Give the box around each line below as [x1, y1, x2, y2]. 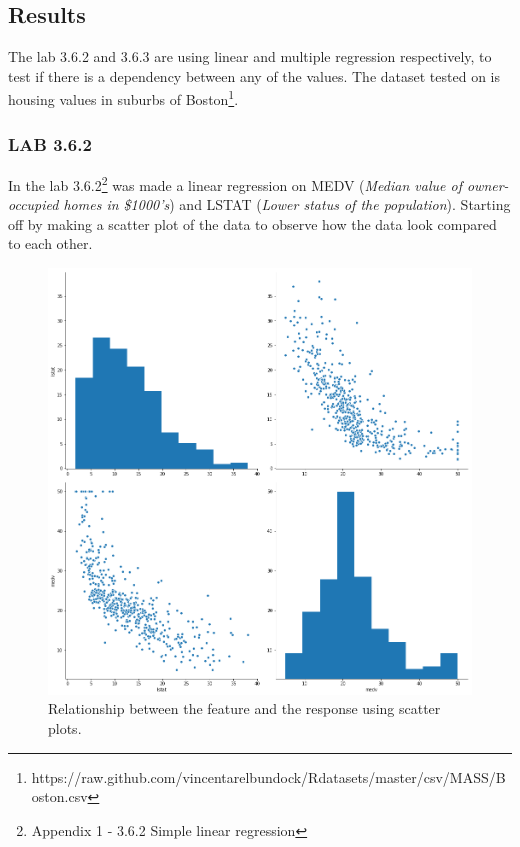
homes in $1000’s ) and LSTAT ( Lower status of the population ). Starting [63, 194, 511, 215]
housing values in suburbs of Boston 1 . [8, 86, 239, 110]
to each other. [8, 233, 93, 254]
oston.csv [31, 786, 88, 807]
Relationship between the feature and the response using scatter [48, 698, 441, 719]
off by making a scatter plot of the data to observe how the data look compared [8, 213, 497, 234]
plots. [48, 718, 82, 739]
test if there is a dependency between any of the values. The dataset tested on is [8, 65, 500, 86]
